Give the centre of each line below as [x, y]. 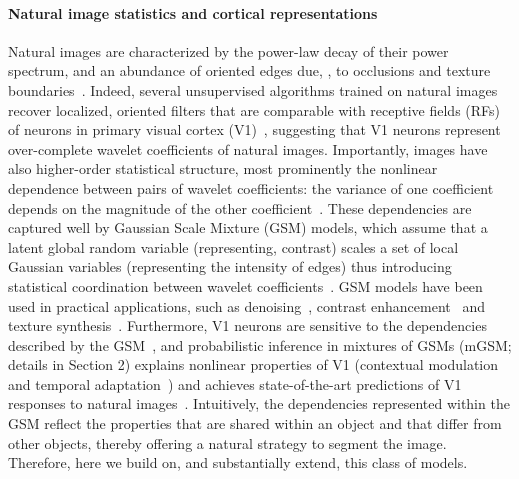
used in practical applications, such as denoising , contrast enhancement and [246, 305]
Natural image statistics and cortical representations [193, 12]
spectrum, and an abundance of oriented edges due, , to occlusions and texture [249, 70]
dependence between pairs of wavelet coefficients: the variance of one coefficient [251, 187]
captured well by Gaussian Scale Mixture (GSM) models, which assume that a [248, 227]
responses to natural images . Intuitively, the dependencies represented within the [259, 403]
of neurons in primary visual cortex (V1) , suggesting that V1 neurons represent [254, 129]
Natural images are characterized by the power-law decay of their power [228, 50]
